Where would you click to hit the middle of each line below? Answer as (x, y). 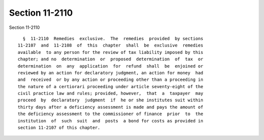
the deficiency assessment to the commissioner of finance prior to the (110, 114)
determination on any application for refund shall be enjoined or (110, 66)
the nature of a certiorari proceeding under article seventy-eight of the (110, 86)
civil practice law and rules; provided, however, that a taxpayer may (110, 93)
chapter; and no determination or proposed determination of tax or (110, 59)
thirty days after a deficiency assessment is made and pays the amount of (110, 107)
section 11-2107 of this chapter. (59, 128)
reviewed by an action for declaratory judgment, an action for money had (110, 73)
